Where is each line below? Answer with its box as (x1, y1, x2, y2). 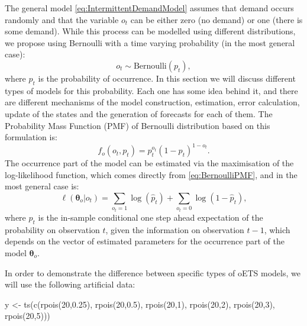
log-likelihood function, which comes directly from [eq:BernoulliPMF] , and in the (5, 168, 298, 180)
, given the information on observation (105, 223, 244, 235)
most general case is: (5, 180, 79, 192)
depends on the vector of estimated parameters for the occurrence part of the (5, 235, 285, 247)
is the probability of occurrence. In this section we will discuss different (38, 72, 296, 84)
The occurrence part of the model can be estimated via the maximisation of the (5, 157, 294, 169)
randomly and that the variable (5, 13, 119, 25)
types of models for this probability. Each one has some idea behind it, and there (5, 84, 298, 96)
